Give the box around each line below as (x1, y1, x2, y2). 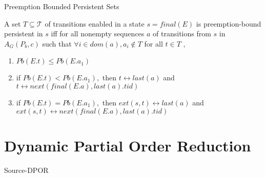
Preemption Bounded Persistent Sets (4, 1, 119, 11)
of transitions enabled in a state (45, 18, 145, 29)
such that (42, 38, 72, 49)
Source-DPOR (4, 164, 49, 175)
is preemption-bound (196, 18, 261, 29)
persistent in (4, 28, 43, 39)
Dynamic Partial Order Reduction (4, 135, 251, 156)
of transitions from (153, 28, 211, 39)
